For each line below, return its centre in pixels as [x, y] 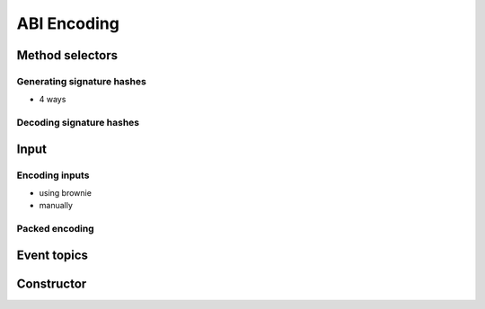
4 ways [53, 100]
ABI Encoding [68, 23]
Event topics [53, 255]
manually [56, 206]
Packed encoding [55, 229]
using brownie [65, 193]
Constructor [52, 283]
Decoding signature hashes [78, 123]
